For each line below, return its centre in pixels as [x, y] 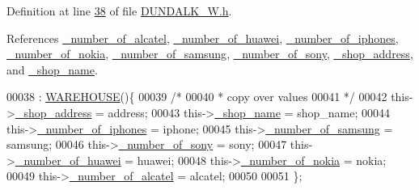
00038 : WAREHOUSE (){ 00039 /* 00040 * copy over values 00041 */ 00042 [197, 97]
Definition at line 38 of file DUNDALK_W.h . [119, 11]
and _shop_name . [52, 69]
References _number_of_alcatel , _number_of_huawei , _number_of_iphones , [203, 38]
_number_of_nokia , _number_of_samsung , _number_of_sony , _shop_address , [210, 54]
